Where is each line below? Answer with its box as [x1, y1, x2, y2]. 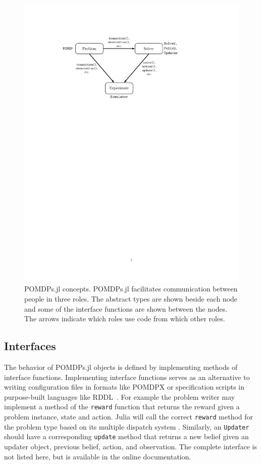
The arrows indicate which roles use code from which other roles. [24, 313, 225, 324]
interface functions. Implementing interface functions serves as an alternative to [4, 371, 250, 382]
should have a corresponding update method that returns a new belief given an [4, 431, 249, 442]
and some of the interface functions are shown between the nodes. [24, 303, 228, 314]
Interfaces [4, 338, 56, 354]
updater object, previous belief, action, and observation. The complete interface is [4, 441, 257, 452]
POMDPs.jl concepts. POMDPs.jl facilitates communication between [24, 283, 238, 294]
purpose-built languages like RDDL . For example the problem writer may [4, 391, 235, 402]
